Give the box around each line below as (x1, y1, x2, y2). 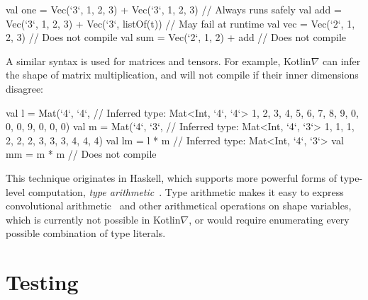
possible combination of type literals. (6, 226, 166, 241)
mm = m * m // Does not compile (6, 146, 157, 161)
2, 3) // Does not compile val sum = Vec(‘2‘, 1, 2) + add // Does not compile (6, 30, 347, 45)
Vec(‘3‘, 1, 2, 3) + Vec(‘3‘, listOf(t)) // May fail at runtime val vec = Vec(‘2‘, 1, (6, 16, 355, 30)
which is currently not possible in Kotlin (6, 212, 181, 226)
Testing (6, 267, 79, 296)
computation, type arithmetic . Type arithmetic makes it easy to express (28, 184, 344, 199)
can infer (322, 53, 361, 68)
